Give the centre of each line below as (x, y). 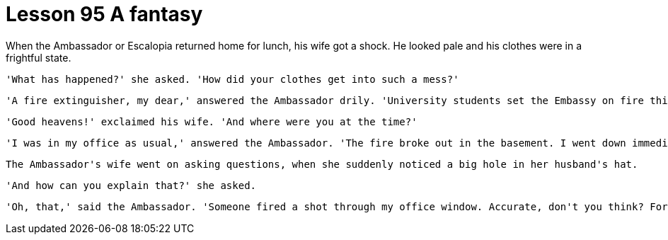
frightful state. (39, 57)
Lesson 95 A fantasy (104, 14)
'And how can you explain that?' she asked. (131, 185)
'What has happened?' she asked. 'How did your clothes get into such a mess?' (232, 79)
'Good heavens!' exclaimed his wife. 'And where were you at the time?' (212, 121)
